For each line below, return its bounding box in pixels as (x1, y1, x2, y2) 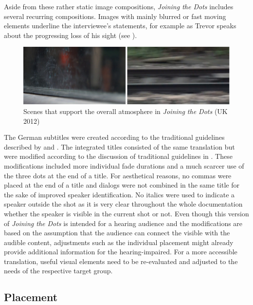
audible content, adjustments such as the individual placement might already (4, 237, 234, 247)
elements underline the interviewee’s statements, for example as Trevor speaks (4, 20, 236, 31)
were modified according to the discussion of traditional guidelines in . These (4, 151, 233, 161)
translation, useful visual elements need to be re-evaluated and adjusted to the (4, 256, 238, 266)
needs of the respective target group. (4, 266, 113, 276)
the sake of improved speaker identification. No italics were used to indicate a (4, 189, 235, 199)
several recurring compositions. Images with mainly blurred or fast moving (4, 11, 226, 21)
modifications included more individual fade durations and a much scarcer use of (4, 160, 244, 171)
